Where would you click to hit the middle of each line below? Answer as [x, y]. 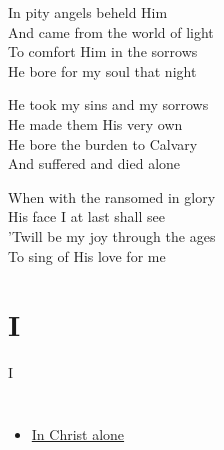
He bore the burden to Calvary [103, 143]
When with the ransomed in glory [112, 196]
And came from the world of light [111, 31]
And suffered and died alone [94, 163]
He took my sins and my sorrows [108, 104]
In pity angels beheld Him [88, 12]
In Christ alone [78, 433]
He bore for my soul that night [102, 70]
